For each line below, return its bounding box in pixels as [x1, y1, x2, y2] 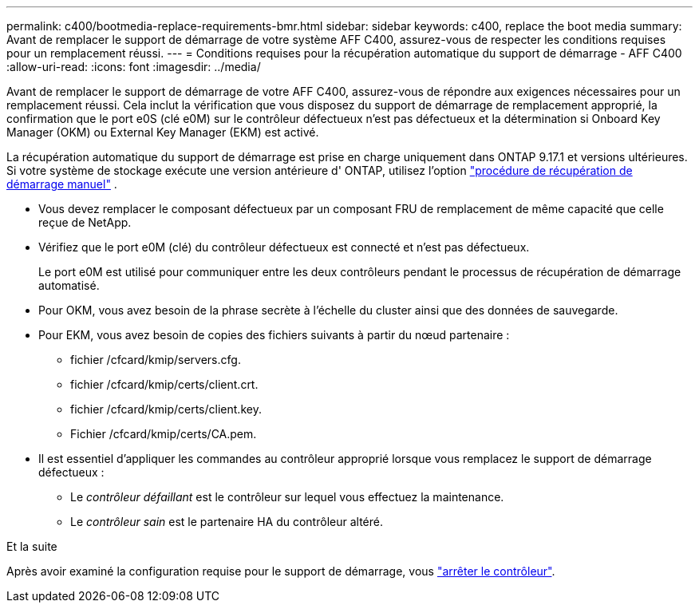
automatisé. [38, 279, 100, 292]
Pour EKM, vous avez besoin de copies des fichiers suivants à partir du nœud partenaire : [38, 328, 510, 342]
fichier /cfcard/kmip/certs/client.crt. [70, 378, 259, 391]
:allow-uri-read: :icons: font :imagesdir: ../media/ [6, 60, 261, 73]
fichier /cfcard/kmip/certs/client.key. [70, 402, 262, 416]
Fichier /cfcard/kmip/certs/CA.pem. [70, 427, 257, 441]
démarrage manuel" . [6, 177, 117, 191]
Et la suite [6, 540, 57, 553]
